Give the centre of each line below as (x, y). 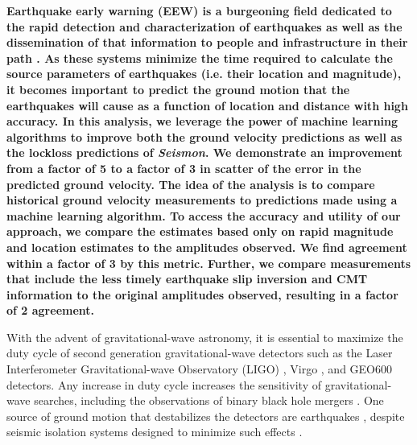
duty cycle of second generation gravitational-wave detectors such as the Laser (200, 353)
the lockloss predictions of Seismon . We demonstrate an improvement (204, 152)
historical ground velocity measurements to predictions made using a (202, 200)
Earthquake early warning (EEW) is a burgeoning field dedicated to (199, 10)
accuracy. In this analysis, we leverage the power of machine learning (202, 121)
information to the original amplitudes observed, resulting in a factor (202, 294)
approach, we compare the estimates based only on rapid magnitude (200, 231)
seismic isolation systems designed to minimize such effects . (155, 432)
